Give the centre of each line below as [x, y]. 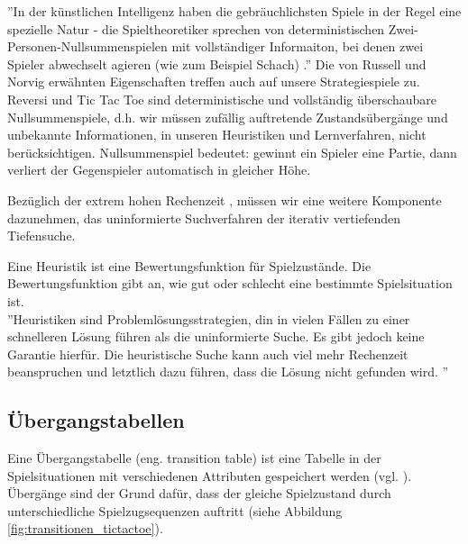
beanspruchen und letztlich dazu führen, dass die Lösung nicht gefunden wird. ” [228, 372]
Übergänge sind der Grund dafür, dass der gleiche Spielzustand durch [199, 493]
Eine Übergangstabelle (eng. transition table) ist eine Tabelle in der [194, 458]
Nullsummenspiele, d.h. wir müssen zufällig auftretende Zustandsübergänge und [228, 117]
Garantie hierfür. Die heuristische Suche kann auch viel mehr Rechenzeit [208, 354]
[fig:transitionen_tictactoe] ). [85, 528]
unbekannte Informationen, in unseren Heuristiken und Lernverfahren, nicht [217, 135]
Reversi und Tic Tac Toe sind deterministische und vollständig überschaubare [222, 99]
